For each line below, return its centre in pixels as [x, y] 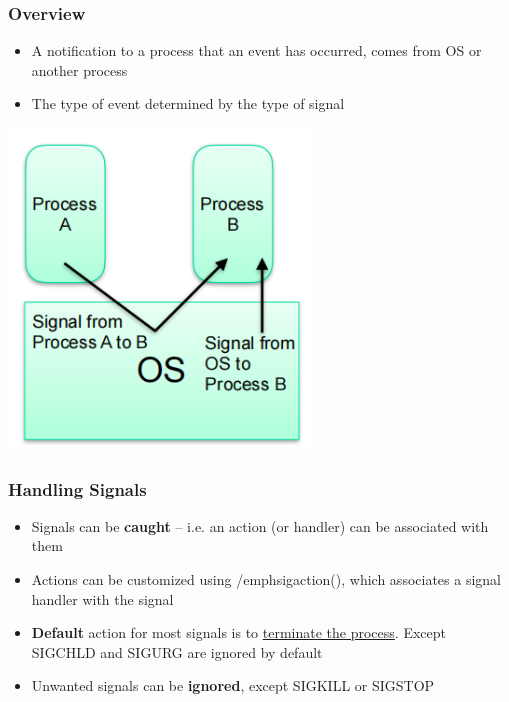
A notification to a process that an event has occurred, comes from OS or [256, 50]
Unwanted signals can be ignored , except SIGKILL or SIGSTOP [233, 685]
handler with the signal [102, 598]
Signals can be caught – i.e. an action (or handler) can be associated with [260, 525]
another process [79, 69]
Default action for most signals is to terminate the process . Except [238, 632]
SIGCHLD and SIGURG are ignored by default [177, 651]
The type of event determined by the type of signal [188, 103]
